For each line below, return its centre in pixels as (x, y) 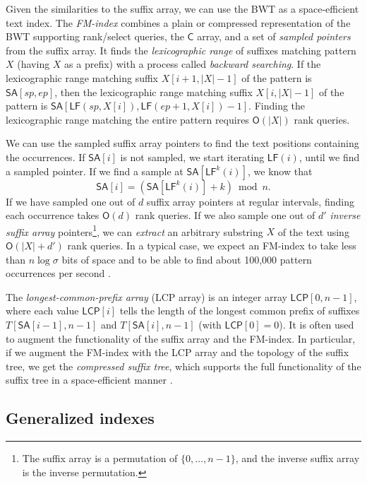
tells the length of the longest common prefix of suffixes (240, 311)
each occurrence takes (53, 215)
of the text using (313, 231)
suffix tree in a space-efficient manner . (89, 380)
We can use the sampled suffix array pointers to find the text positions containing (182, 143)
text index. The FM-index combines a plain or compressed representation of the (178, 22)
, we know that (280, 171)
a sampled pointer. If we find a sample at (95, 171)
